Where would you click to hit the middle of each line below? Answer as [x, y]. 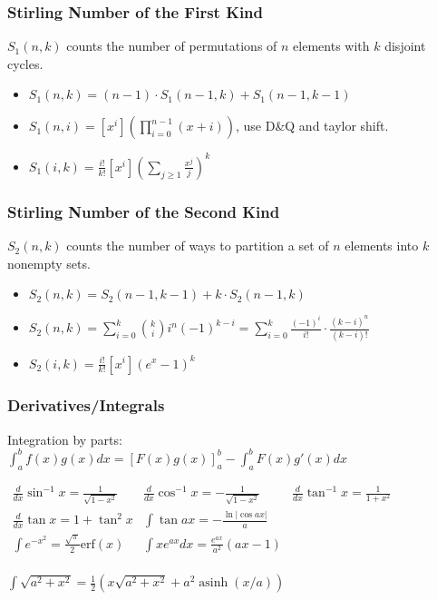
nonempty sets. [49, 263]
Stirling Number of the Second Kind [144, 211]
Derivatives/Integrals [86, 405]
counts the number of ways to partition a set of [198, 246]
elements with [331, 46]
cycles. [25, 63]
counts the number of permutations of [172, 46]
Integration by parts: [65, 439]
